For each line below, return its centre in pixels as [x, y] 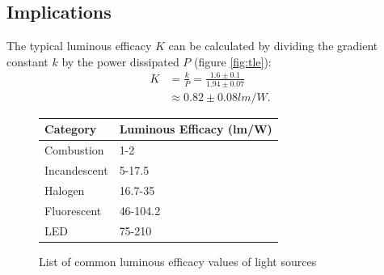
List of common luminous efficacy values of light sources [178, 261]
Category [71, 129]
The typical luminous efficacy [79, 46]
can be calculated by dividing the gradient [273, 46]
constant [27, 61]
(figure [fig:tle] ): [233, 61]
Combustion [74, 150]
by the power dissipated [120, 61]
